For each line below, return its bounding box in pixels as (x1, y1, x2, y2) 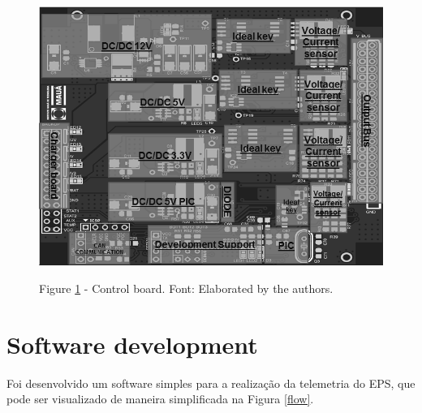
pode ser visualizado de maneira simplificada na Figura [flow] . (6, 390, 314, 407)
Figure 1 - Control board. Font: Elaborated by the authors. (39, 279, 334, 296)
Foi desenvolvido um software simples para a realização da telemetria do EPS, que (6, 374, 416, 391)
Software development (6, 327, 258, 360)
